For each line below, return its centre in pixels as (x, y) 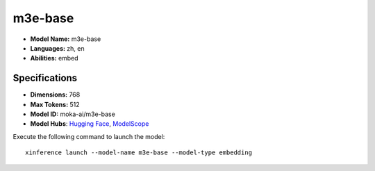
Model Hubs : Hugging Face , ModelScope (90, 124)
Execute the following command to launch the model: (89, 136)
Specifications (45, 78)
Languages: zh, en (57, 48)
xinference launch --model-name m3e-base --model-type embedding (139, 153)
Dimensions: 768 (55, 95)
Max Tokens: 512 (55, 104)
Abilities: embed (55, 58)
